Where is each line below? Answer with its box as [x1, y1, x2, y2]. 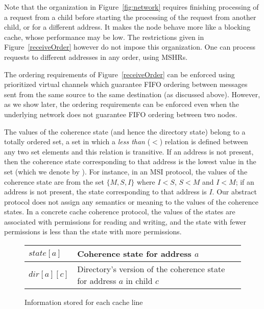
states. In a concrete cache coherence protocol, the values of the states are [4, 206, 235, 217]
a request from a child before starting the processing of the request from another [4, 11, 256, 22]
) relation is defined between [159, 136, 248, 147]
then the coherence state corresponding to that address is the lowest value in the [4, 156, 256, 167]
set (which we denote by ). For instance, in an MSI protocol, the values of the [4, 166, 248, 176]
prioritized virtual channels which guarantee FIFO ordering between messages [4, 79, 248, 90]
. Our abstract [212, 186, 257, 197]
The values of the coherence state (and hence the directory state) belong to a [4, 126, 246, 137]
